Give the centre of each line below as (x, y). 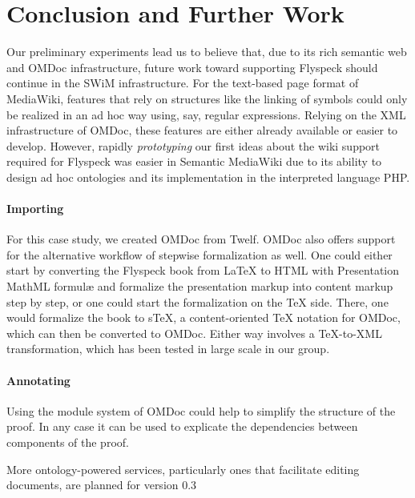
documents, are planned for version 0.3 (102, 485)
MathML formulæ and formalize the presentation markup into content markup (200, 286)
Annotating (38, 380)
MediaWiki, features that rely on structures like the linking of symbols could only (207, 98)
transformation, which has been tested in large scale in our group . (168, 349)
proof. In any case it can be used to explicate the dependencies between (182, 426)
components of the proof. (68, 442)
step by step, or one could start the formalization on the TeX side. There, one (197, 301)
